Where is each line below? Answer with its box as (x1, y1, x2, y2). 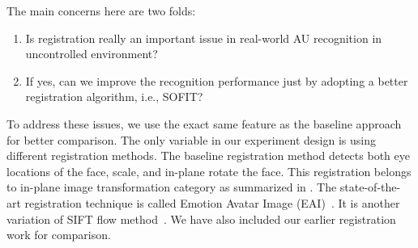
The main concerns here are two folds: (6, 2, 196, 19)
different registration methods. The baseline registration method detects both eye (6, 147, 410, 164)
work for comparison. (6, 226, 111, 243)
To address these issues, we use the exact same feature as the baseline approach (6, 115, 402, 132)
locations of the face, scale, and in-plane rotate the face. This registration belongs (6, 162, 412, 179)
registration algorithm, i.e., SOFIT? (25, 88, 203, 105)
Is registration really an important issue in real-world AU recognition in (25, 29, 382, 46)
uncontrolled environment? (25, 45, 158, 62)
